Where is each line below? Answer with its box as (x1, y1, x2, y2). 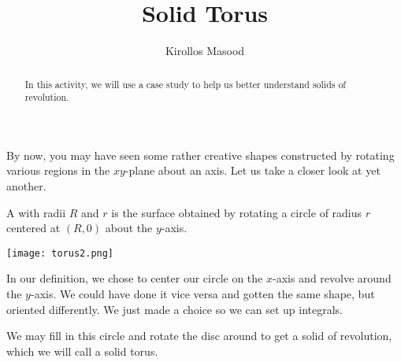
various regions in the (6, 162, 110, 179)
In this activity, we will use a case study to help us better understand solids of (24, 77, 346, 90)
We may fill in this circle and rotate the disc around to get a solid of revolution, (6, 327, 392, 344)
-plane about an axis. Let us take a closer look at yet (124, 162, 381, 179)
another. (6, 178, 46, 194)
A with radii (6, 204, 66, 220)
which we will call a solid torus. (6, 342, 158, 359)
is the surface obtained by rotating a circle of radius (111, 204, 362, 220)
